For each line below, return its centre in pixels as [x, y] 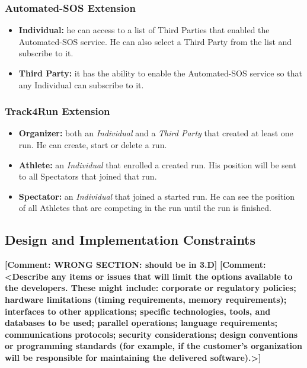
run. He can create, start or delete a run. [93, 145]
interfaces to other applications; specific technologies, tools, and [138, 311]
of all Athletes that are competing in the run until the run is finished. [145, 208]
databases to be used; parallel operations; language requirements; [141, 323]
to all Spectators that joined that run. [88, 176]
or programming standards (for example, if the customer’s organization [153, 346]
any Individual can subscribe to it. [81, 84]
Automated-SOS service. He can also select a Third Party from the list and [155, 41]
